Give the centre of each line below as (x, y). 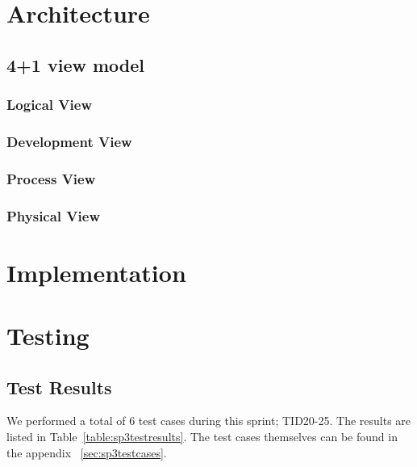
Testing (48, 336)
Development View (69, 141)
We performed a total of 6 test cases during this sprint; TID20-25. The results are (209, 421)
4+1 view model (76, 64)
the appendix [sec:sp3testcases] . (87, 452)
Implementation (96, 272)
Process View (51, 178)
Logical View (49, 105)
